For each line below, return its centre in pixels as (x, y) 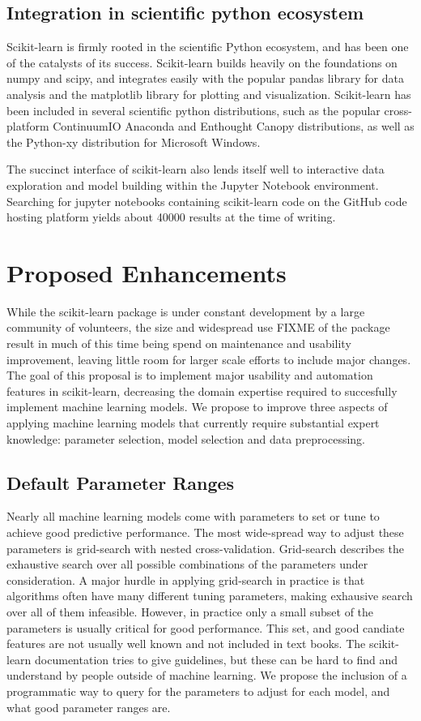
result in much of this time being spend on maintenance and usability (179, 343)
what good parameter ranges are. (89, 707)
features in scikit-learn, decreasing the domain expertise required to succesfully (202, 391)
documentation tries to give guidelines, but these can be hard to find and (216, 659)
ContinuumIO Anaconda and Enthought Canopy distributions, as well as (234, 126)
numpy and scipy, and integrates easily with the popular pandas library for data (205, 78)
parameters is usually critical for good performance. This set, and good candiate (206, 627)
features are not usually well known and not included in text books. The (186, 644)
